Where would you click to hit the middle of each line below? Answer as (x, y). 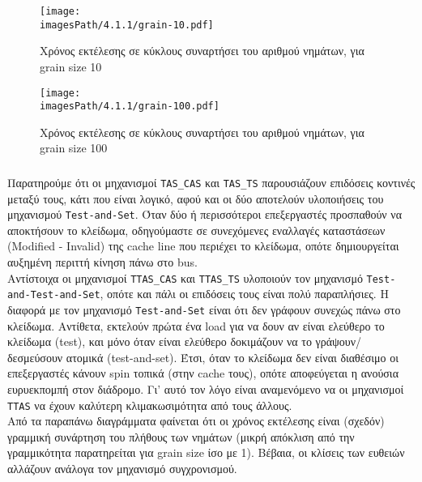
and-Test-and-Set (54, 295)
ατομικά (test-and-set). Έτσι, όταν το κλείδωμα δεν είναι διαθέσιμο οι (232, 357)
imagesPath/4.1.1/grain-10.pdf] (127, 25)
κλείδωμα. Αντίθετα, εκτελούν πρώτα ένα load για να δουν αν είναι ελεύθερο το (196, 325)
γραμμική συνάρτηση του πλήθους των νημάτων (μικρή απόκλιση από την (181, 436)
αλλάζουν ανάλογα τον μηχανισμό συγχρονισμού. (122, 468)
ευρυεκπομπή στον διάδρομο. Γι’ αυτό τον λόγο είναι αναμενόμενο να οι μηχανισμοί (206, 388)
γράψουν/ (339, 341)
